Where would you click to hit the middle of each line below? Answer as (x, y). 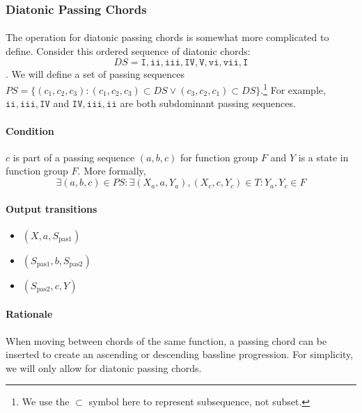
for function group (219, 157)
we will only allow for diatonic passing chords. (104, 367)
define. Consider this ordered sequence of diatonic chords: (128, 51)
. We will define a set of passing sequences (95, 73)
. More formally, (112, 171)
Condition (30, 130)
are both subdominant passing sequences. (208, 103)
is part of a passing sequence (74, 157)
